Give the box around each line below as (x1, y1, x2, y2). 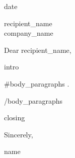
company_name (4, 28, 53, 38)
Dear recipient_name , (4, 44, 71, 55)
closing (4, 112, 25, 123)
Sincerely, (4, 129, 33, 139)
